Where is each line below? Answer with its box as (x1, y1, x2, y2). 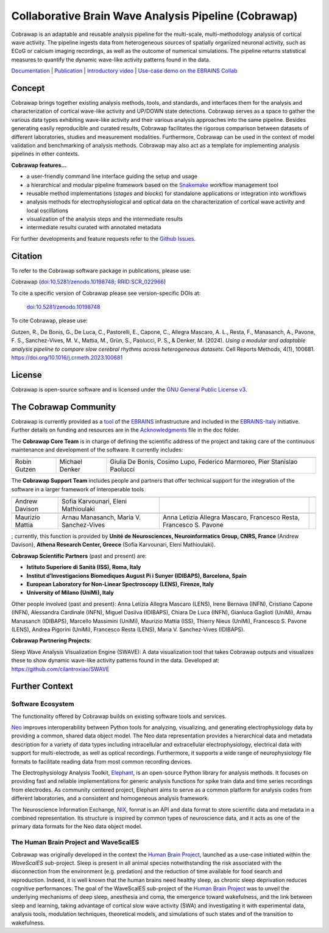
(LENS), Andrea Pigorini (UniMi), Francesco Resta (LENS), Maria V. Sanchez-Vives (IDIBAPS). (11, 625, 245, 633)
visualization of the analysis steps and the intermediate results (26, 215, 183, 222)
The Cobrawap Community (11, 402, 116, 412)
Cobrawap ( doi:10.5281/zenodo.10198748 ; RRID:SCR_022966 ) (11, 278, 166, 286)
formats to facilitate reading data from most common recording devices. (11, 757, 192, 765)
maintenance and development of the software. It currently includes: (11, 445, 183, 453)
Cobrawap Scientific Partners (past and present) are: (11, 552, 147, 559)
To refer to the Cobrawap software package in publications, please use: (11, 267, 191, 274)
